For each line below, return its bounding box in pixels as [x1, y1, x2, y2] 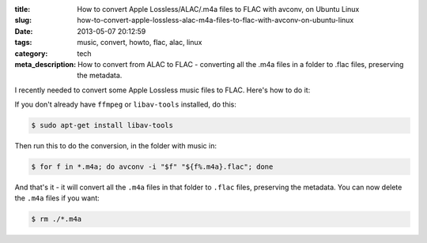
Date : [14, 26, 33, 36]
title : [14, 5, 31, 13]
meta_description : [14, 59, 77, 69]
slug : [14, 16, 32, 25]
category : [14, 48, 48, 58]
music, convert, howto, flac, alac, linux [77, 38, 202, 47]
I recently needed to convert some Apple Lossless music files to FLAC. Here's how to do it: [14, 85, 311, 95]
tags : [14, 38, 32, 47]
